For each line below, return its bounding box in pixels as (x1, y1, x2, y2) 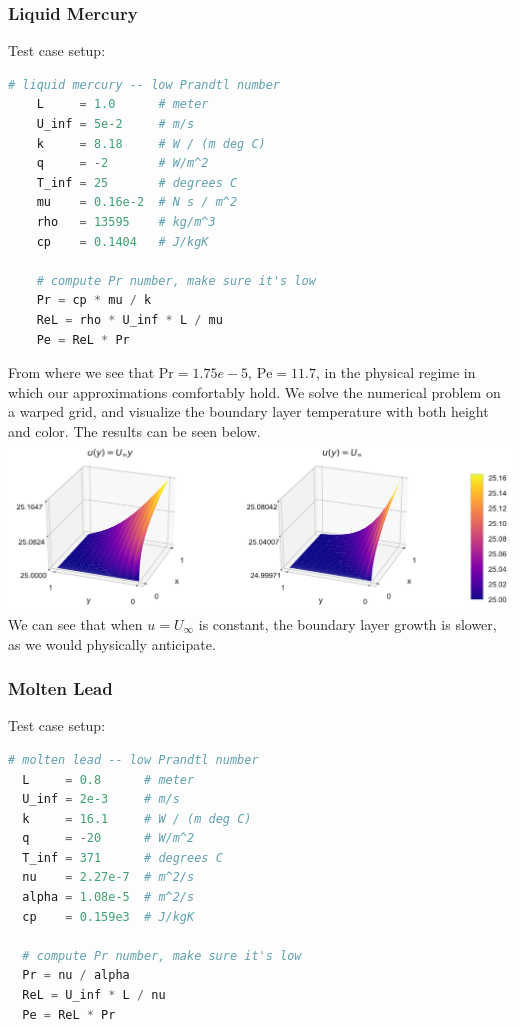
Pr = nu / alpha (22, 968, 130, 983)
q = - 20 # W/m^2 (22, 831, 195, 846)
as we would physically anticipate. (8, 633, 216, 654)
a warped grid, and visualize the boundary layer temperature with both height (8, 401, 489, 422)
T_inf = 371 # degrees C (22, 850, 223, 865)
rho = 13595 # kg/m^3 (36, 214, 216, 229)
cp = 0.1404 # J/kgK (36, 234, 209, 249)
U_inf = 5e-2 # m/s (36, 117, 195, 131)
